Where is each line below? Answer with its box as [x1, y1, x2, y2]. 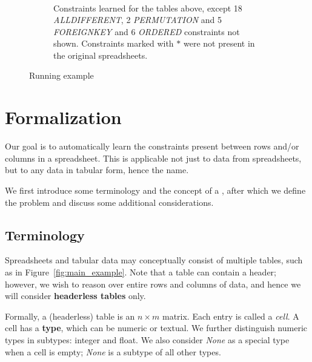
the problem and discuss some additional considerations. [5, 196, 214, 208]
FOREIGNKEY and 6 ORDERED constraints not [53, 25, 240, 38]
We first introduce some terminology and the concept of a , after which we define [5, 183, 306, 196]
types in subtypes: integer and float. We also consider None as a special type [5, 333, 290, 346]
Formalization [5, 105, 122, 130]
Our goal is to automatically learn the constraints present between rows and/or [5, 140, 299, 153]
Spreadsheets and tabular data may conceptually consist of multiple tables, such [5, 254, 303, 266]
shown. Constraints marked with [53, 37, 174, 50]
